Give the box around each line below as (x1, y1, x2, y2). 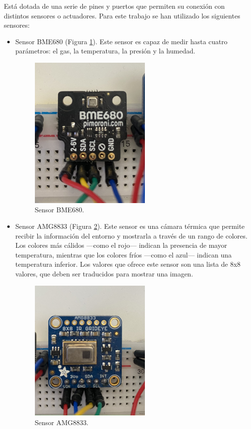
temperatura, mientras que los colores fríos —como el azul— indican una (15, 249, 232, 259)
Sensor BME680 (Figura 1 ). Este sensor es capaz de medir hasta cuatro (15, 36, 228, 46)
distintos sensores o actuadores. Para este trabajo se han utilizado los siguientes (4, 10, 240, 20)
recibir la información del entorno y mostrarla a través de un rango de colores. (15, 230, 248, 240)
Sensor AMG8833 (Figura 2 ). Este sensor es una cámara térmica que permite (15, 221, 245, 231)
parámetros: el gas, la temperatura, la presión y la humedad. (15, 46, 195, 56)
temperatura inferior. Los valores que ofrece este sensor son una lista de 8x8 (15, 259, 241, 269)
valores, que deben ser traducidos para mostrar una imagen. (15, 268, 193, 278)
